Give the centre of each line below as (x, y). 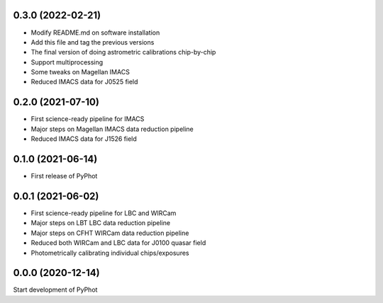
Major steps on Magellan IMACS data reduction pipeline (112, 129)
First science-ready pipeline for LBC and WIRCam (104, 213)
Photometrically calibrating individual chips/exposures (110, 253)
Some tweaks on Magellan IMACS (81, 72)
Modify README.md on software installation (95, 33)
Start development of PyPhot (55, 290)
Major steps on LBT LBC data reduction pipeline (100, 223)
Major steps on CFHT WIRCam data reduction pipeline (110, 233)
